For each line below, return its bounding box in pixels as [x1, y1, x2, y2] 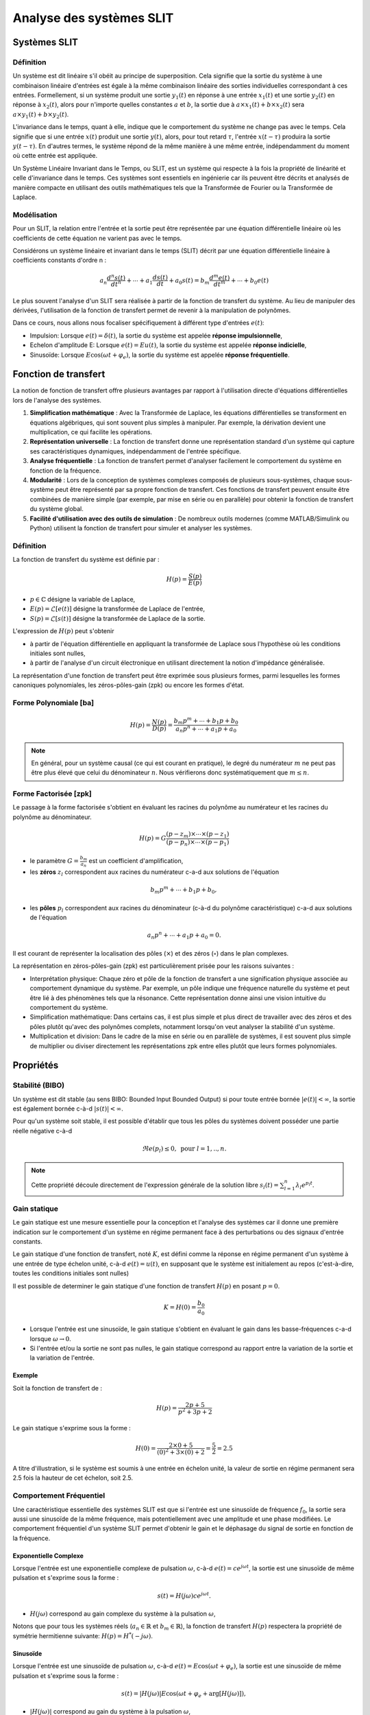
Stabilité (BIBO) [12, 1080, 65, 1090]
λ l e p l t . [295, 1180, 314, 1190]
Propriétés [12, 1060, 59, 1072]
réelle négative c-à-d [12, 1126, 73, 1135]
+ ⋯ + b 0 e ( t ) [230, 276, 269, 286]
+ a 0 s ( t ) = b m [169, 276, 210, 286]
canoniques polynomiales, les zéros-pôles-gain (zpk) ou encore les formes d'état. [12, 681, 245, 689]
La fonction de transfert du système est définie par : [12, 556, 160, 564]
